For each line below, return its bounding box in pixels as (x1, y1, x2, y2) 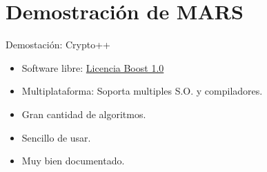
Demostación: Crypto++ (6, 37, 110, 52)
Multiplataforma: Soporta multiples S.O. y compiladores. (21, 84, 263, 98)
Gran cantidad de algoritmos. (21, 106, 146, 121)
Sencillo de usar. (21, 130, 91, 144)
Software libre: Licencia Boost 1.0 (21, 60, 164, 75)
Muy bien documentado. (21, 153, 125, 168)
